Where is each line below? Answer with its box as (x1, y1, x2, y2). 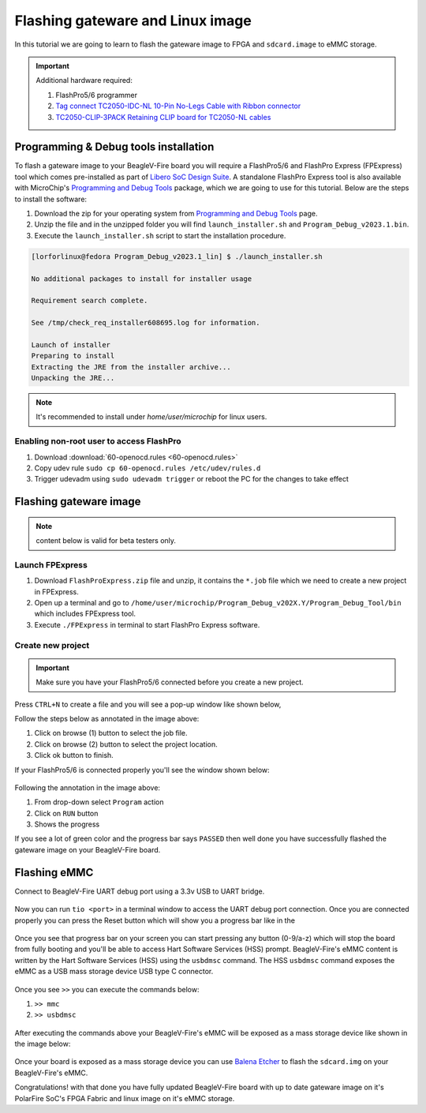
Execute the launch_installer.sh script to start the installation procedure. (34, 230, 286, 240)
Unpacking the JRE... (31, 373, 115, 383)
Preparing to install (31, 351, 115, 361)
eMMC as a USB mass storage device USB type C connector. (14, 967, 214, 976)
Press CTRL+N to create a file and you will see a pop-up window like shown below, (14, 699, 282, 709)
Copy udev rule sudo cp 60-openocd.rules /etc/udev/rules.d (34, 463, 261, 473)
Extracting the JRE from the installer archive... (31, 362, 232, 371)
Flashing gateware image (14, 495, 141, 508)
